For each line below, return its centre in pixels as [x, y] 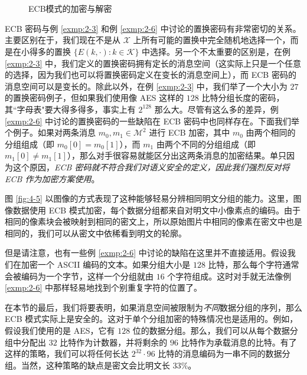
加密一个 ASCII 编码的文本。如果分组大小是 [106, 264]
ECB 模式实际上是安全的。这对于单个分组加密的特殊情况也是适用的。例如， [151, 319]
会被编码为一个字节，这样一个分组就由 [79, 276]
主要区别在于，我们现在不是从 [63, 40]
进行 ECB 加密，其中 [190, 132]
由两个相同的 [271, 132]
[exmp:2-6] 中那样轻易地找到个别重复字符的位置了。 [104, 287]
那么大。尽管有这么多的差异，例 [216, 109]
